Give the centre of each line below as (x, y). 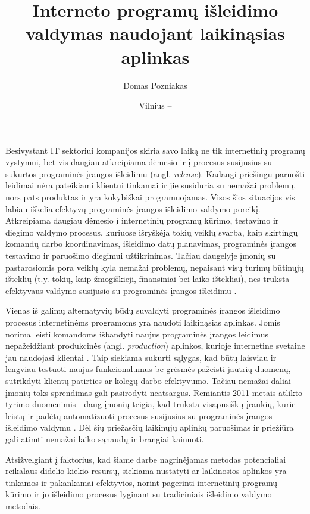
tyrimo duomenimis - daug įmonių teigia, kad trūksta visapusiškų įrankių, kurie (151, 404)
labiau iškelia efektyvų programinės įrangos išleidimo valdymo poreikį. (133, 208)
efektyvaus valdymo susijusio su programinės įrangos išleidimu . (121, 290)
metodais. (23, 505)
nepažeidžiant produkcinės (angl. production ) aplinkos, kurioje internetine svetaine (155, 346)
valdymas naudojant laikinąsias (155, 33)
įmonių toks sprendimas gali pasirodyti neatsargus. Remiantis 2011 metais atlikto (154, 392)
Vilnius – (155, 105)
